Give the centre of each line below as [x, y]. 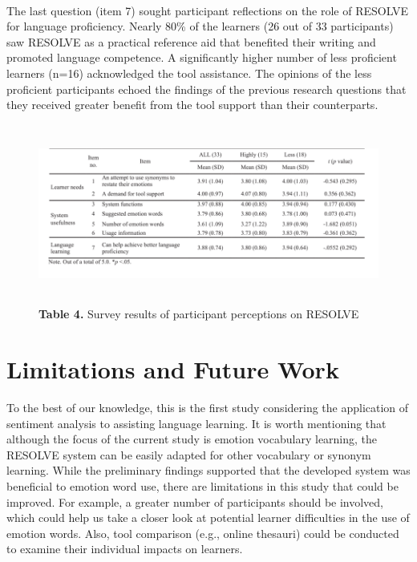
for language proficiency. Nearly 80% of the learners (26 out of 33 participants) [200, 26]
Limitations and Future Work [173, 369]
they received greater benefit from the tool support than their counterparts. [192, 105]
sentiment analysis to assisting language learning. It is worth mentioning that [196, 423]
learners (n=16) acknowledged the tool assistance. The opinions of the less [189, 73]
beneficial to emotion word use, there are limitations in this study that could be [202, 486]
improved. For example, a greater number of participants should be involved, [195, 501]
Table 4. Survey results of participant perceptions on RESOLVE [199, 314]
